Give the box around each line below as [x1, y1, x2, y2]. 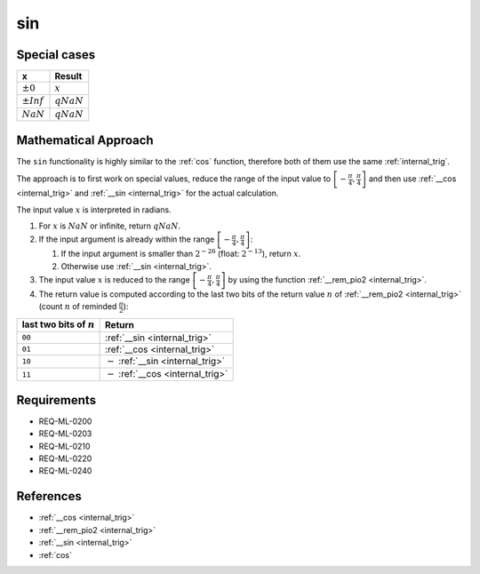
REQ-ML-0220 [38, 453, 92, 464]
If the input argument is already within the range [38, 234, 215, 244]
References [16, 489, 82, 504]
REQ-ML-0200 [38, 416, 92, 427]
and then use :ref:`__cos [368, 173, 457, 184]
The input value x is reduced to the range [38, 275, 190, 285]
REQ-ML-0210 [38, 441, 91, 451]
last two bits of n [21, 318, 95, 331]
